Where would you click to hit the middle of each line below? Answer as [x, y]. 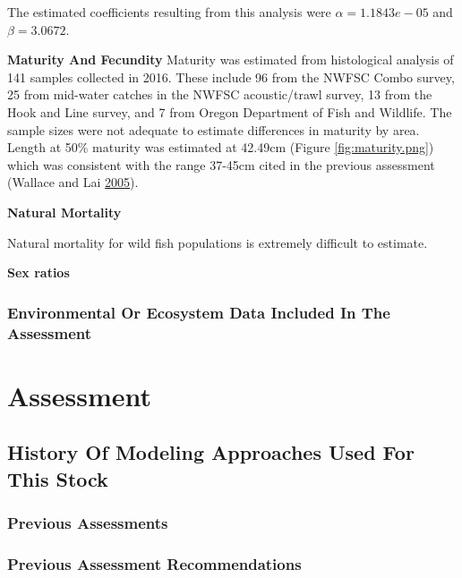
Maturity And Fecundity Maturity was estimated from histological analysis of [231, 59]
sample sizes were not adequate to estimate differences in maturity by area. [214, 129]
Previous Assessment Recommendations [154, 563]
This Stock [58, 478]
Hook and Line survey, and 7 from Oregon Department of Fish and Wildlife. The [230, 111]
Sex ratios [38, 272]
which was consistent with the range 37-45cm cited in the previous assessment [221, 164]
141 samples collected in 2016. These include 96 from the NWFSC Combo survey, [231, 76]
